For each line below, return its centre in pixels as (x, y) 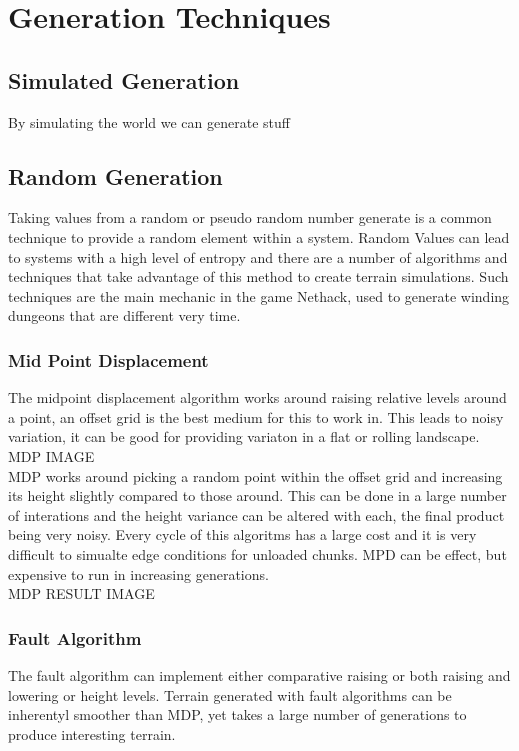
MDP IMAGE (51, 455)
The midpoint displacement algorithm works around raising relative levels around (257, 397)
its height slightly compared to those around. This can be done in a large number (257, 495)
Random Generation (115, 175)
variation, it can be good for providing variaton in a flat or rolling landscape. (244, 436)
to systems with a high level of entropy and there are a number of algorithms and (258, 256)
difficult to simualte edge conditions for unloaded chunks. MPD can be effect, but (257, 553)
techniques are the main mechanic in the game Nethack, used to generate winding (259, 295)
